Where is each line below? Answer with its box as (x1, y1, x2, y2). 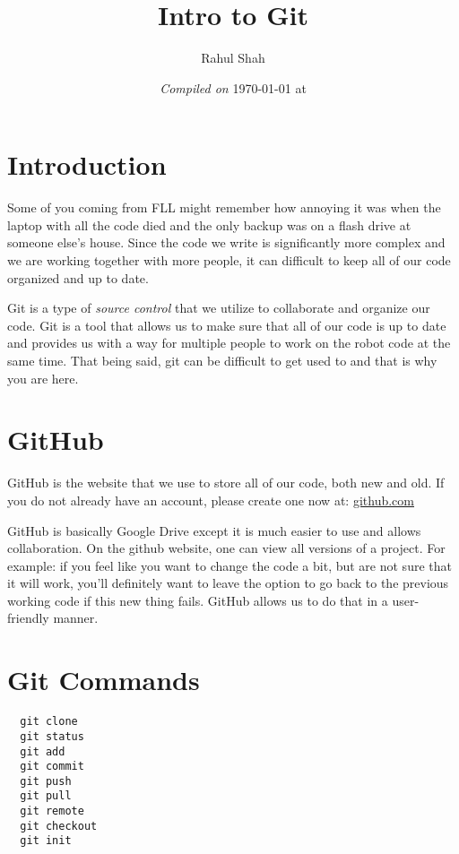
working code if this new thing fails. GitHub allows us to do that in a (7, 591, 388, 609)
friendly (7, 608, 49, 627)
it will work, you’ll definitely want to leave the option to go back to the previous (7, 574, 449, 592)
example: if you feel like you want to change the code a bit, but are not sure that (7, 556, 452, 574)
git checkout (20, 819, 98, 832)
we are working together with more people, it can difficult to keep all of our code (7, 251, 451, 270)
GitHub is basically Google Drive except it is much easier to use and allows (7, 521, 421, 539)
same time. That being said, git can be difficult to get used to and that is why (7, 351, 437, 369)
